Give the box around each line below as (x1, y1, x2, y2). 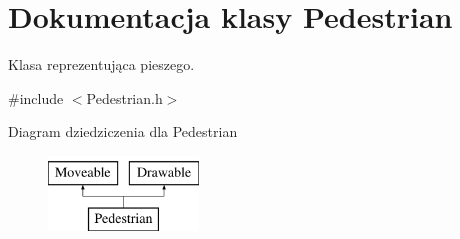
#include (8, 87, 64, 108)
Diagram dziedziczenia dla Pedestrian (8, 121, 238, 142)
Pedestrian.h (86, 87, 163, 108)
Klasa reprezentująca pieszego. (8, 54, 195, 75)
